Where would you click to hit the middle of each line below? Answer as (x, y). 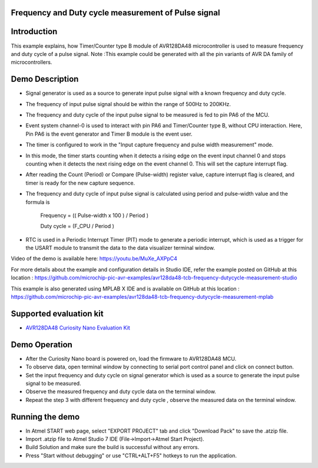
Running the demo (45, 416)
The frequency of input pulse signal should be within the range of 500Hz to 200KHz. (128, 104)
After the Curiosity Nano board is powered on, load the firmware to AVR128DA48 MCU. (131, 358)
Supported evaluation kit (57, 313)
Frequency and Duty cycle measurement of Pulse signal (115, 13)
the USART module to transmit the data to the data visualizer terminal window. (120, 248)
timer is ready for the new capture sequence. (80, 183)
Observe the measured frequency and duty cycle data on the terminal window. (121, 391)
